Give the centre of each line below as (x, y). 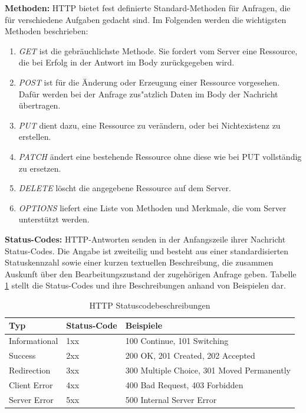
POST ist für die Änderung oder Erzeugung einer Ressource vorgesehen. (149, 82)
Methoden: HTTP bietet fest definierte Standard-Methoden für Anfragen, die (148, 8)
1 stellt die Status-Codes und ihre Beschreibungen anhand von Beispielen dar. (145, 285)
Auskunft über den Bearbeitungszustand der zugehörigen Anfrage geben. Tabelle (151, 273)
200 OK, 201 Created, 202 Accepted (190, 355)
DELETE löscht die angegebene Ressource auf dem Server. (125, 188)
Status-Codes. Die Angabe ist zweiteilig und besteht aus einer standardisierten (147, 250)
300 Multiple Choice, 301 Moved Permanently (208, 370)
